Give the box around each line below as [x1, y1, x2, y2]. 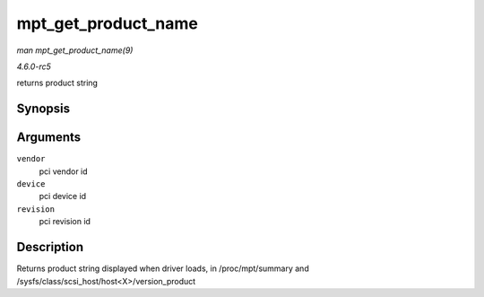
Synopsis [16, 101, 71, 117]
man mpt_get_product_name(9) [16, 45, 134, 56]
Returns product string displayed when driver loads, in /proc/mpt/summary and [16, 263, 309, 274]
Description [16, 240, 84, 255]
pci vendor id [39, 166, 89, 177]
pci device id [39, 191, 87, 202]
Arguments [16, 130, 82, 145]
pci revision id [39, 216, 91, 227]
